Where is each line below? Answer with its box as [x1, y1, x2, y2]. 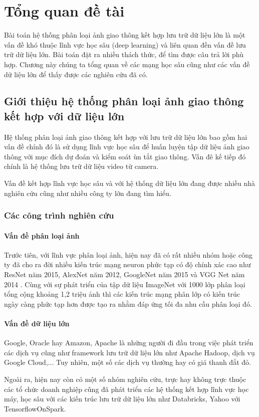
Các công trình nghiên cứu [4, 209, 114, 222]
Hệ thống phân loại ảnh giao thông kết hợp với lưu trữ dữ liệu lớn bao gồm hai [4, 131, 247, 142]
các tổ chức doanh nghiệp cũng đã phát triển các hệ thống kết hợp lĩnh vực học [4, 383, 249, 394]
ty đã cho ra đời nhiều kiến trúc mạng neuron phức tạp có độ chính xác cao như [4, 259, 251, 270]
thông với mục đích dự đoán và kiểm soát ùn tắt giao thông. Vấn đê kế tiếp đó [4, 151, 246, 161]
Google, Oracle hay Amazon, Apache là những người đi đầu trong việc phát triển [4, 337, 253, 348]
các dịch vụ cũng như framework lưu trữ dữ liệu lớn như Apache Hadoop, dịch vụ [4, 347, 255, 357]
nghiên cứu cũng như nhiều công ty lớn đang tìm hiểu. [4, 187, 171, 198]
